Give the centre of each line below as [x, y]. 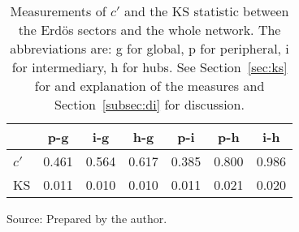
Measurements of [58, 11]
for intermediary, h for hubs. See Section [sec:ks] [149, 67]
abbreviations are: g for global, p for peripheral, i [149, 48]
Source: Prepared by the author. [87, 218]
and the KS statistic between [207, 11]
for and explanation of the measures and [149, 86]
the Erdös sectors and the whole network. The [149, 30]
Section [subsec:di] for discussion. [149, 104]
